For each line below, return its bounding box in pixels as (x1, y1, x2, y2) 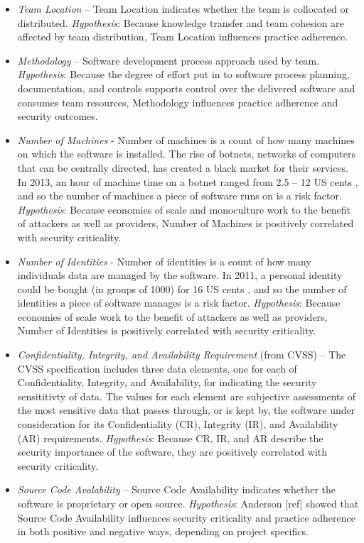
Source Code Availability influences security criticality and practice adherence (17, 510, 355, 525)
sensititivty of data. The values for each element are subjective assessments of (17, 388, 355, 403)
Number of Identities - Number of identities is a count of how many (17, 253, 311, 268)
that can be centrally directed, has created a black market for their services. (17, 160, 348, 175)
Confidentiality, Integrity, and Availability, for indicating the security (17, 375, 317, 390)
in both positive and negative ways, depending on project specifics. (17, 524, 309, 539)
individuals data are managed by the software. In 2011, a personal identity (17, 268, 343, 283)
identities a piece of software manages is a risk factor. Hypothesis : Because (17, 295, 341, 310)
